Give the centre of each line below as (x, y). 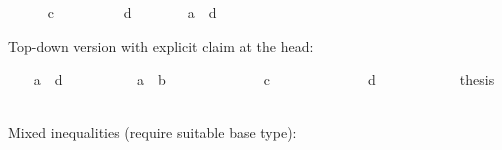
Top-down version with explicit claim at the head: (161, 45)
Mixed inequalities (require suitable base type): (152, 132)
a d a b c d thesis (264, 79)
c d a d (132, 12)
